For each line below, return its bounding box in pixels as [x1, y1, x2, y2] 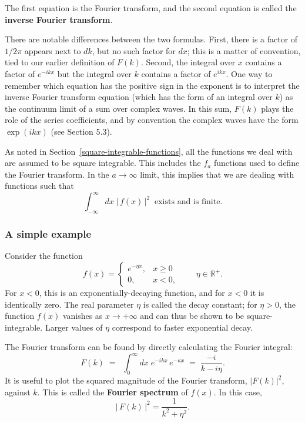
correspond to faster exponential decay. [112, 321, 253, 333]
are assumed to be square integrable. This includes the [5, 156, 201, 169]
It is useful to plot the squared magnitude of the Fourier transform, [5, 374, 247, 387]
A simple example [5, 227, 92, 241]
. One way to [226, 67, 273, 79]
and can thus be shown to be [140, 309, 244, 322]
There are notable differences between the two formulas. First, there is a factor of [5, 33, 298, 45]
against [5, 385, 31, 398]
